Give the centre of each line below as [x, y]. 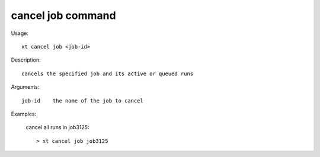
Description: [26, 60]
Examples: [24, 114]
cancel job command [63, 15]
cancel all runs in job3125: [57, 127]
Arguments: [25, 87]
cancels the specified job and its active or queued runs [108, 73]
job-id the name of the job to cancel [82, 100]
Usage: [20, 33]
